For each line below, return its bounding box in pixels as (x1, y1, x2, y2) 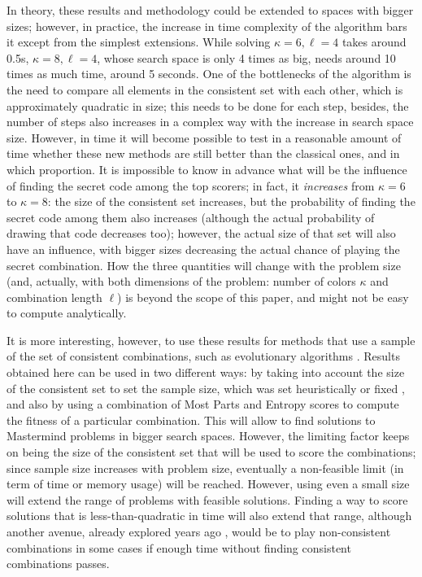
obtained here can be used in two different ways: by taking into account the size (7, 364, 405, 381)
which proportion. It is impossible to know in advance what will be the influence (7, 160, 407, 177)
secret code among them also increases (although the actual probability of (7, 208, 375, 225)
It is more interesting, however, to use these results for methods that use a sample (7, 331, 415, 348)
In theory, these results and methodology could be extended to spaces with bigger (7, 2, 414, 18)
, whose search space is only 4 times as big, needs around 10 (97, 49, 396, 66)
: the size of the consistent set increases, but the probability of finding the (47, 193, 415, 210)
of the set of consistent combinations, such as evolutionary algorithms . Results (7, 348, 400, 365)
